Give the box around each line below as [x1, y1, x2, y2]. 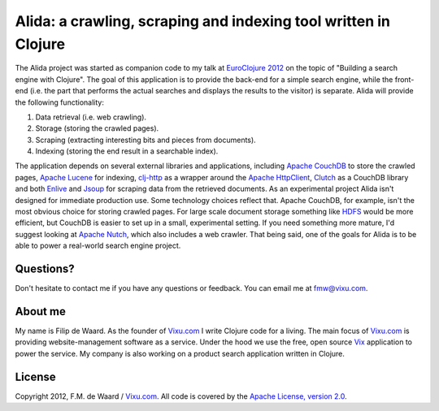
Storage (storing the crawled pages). [35, 123, 159, 133]
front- [394, 74, 415, 84]
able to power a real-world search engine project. [15, 240, 181, 251]
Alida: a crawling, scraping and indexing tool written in [15, 12, 390, 30]
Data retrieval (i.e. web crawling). [35, 112, 146, 122]
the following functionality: [15, 97, 105, 107]
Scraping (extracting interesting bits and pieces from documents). [35, 135, 256, 145]
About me [15, 305, 67, 318]
